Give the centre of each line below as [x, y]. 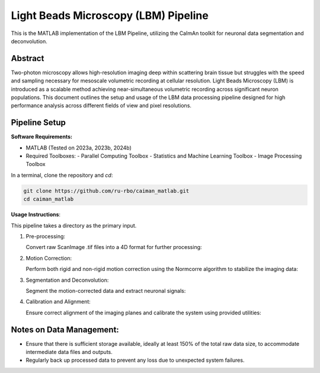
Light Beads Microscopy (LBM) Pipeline [110, 15]
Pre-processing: [45, 237]
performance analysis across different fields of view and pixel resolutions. [101, 106]
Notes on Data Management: [65, 329]
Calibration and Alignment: [58, 302]
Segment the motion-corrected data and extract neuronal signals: [106, 291]
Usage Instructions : [36, 215]
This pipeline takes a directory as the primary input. [74, 225]
